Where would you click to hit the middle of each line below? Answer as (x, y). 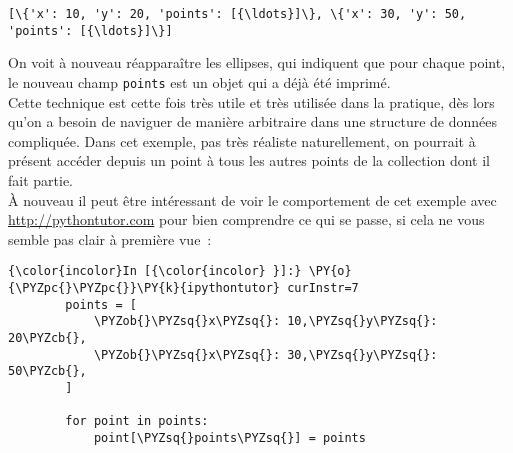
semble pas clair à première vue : (110, 238)
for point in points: (137, 421)
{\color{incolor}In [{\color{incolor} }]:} (155, 271)
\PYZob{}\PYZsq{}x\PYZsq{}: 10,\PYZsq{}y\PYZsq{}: (265, 321)
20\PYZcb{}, (47, 337)
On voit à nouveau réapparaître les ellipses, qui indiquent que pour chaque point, (257, 62)
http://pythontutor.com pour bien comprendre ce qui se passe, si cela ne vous (246, 219)
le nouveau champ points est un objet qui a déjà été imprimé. (199, 81)
